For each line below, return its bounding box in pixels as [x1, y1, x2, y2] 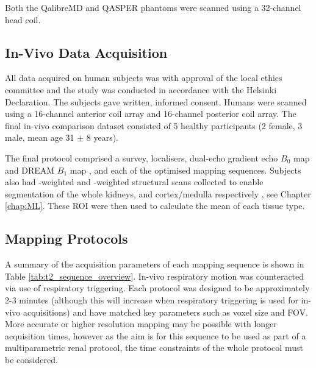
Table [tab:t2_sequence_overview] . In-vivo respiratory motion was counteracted [5, 269, 304, 282]
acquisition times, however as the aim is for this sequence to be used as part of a [5, 329, 306, 342]
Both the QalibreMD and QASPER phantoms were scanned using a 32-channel [5, 1, 301, 13]
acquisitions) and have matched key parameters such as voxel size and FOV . [23, 305, 308, 318]
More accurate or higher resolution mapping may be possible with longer [5, 317, 277, 330]
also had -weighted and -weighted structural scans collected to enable [5, 175, 264, 188]
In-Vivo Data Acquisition [5, 43, 168, 62]
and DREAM [5, 163, 55, 176]
